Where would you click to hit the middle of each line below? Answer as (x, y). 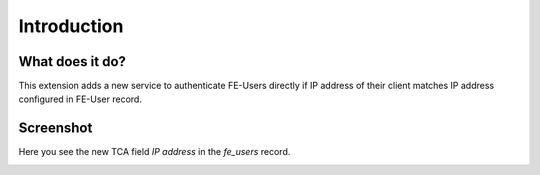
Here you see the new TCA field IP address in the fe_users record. (154, 152)
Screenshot (55, 128)
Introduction (71, 26)
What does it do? (72, 61)
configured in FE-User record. (80, 99)
